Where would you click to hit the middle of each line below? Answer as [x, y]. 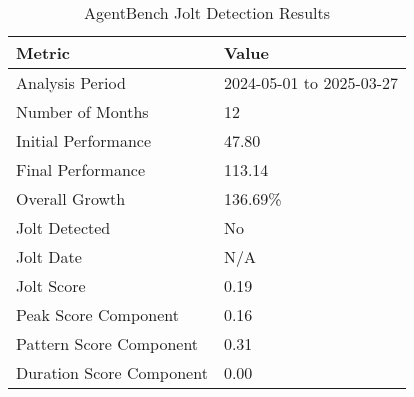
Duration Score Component [112, 372]
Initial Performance [83, 140]
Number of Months [82, 111]
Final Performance [80, 169]
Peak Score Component [97, 314]
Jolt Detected [63, 227]
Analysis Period [71, 82]
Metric [43, 52]
